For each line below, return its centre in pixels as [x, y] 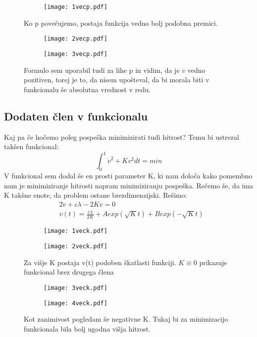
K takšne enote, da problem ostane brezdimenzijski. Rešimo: [96, 195]
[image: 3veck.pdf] [76, 288]
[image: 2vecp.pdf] [76, 39]
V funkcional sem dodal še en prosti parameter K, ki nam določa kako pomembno [128, 176]
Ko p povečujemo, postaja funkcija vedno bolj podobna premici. [121, 23]
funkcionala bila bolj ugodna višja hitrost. [87, 328]
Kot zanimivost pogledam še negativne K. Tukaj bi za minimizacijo [126, 319]
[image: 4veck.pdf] [76, 303]
